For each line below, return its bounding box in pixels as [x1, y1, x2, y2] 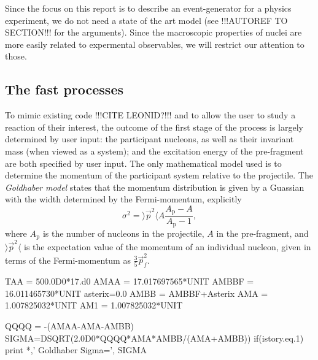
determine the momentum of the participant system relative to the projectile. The [5, 169, 313, 182]
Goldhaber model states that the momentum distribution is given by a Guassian [5, 180, 304, 193]
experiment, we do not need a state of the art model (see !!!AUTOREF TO [5, 13, 288, 26]
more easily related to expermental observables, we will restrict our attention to [5, 37, 304, 50]
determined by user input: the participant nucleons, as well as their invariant [5, 132, 294, 145]
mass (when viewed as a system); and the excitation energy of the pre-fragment [5, 144, 304, 157]
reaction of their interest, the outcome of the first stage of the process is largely [5, 120, 303, 133]
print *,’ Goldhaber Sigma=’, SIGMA [5, 343, 147, 356]
